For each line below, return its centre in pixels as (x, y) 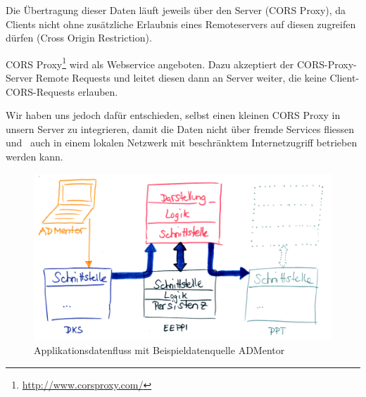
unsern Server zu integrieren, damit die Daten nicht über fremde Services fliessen (180, 128)
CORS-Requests (40, 91)
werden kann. (34, 156)
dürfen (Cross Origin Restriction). (79, 38)
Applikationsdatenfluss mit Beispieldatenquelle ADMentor (159, 350)
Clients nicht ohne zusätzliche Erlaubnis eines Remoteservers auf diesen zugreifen (181, 24)
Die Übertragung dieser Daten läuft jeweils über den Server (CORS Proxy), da (176, 10)
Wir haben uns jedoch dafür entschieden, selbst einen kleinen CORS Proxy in (173, 115)
